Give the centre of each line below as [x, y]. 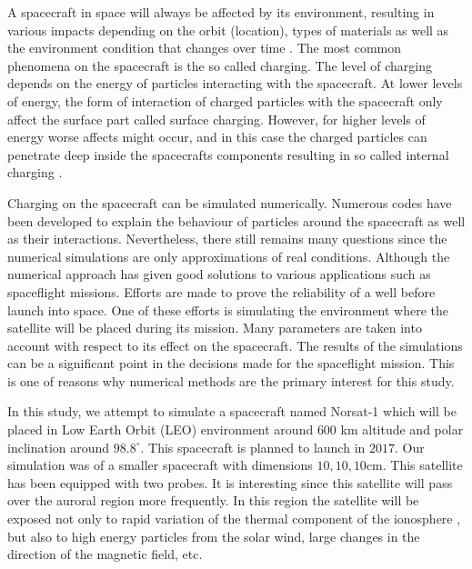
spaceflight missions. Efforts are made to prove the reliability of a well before [221, 291]
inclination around [59, 447]
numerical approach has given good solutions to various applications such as [219, 274]
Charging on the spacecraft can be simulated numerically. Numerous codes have [230, 202]
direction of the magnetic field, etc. [105, 554]
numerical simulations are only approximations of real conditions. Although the [229, 256]
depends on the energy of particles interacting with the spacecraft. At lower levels [235, 83]
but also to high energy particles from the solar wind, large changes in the [214, 536]
